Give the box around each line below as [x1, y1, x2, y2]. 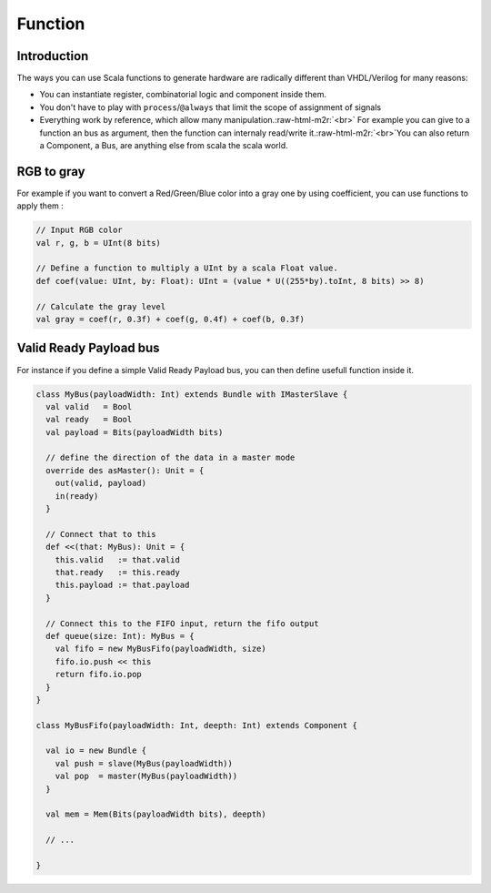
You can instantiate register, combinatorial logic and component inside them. [39, 89, 327, 100]
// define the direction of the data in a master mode [45, 452, 296, 463]
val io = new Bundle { [45, 746, 147, 756]
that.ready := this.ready [55, 567, 181, 577]
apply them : [16, 200, 64, 211]
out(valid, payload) [55, 478, 147, 489]
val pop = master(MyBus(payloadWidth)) [55, 771, 238, 782]
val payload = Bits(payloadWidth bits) [45, 427, 224, 437]
